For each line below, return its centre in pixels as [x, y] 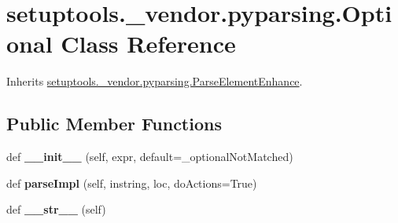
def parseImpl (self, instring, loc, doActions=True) [132, 183]
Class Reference [148, 44]
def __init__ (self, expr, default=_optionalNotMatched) [150, 157]
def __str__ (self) [56, 209]
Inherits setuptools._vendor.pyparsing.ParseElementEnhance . [155, 81]
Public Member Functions [114, 124]
